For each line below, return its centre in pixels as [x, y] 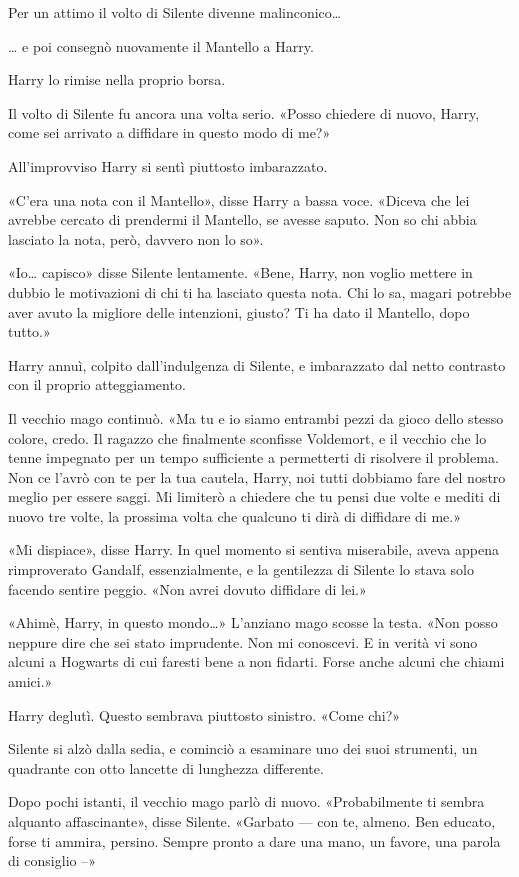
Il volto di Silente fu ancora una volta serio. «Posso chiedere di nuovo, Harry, [244, 112]
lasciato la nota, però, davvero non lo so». [136, 238]
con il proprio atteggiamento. [97, 384]
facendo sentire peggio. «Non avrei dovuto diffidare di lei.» [187, 588]
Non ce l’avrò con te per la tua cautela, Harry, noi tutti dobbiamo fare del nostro [257, 476]
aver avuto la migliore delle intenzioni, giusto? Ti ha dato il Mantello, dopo [239, 311]
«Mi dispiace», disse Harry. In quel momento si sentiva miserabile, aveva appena [253, 549]
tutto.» [29, 331]
